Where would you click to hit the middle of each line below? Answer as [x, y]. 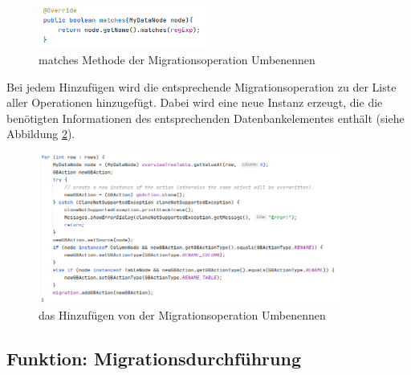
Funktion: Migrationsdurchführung [154, 358]
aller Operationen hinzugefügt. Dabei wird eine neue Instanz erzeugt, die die [195, 102]
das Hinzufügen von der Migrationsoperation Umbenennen [182, 314]
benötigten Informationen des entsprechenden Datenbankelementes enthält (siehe [205, 118]
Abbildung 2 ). [41, 134]
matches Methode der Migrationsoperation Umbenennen [177, 59]
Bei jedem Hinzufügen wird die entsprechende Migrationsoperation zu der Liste [201, 86]
